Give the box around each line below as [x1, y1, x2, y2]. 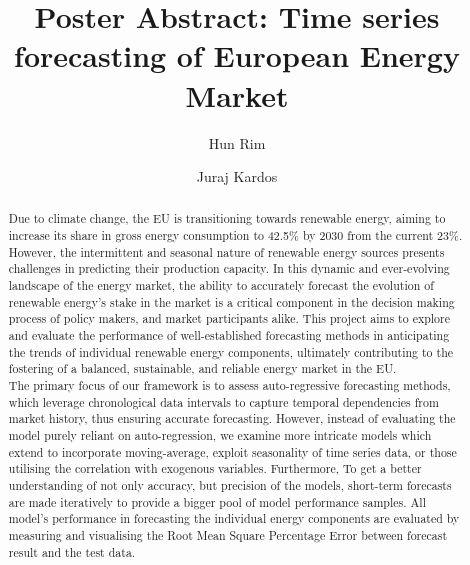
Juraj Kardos [196, 166, 278, 187]
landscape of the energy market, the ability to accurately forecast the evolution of [8, 277, 434, 294]
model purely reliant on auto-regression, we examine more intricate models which [8, 427, 432, 444]
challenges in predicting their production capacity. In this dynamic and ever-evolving [8, 260, 450, 277]
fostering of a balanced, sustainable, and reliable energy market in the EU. [8, 360, 397, 377]
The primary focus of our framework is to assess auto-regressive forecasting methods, [8, 377, 451, 394]
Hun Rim [208, 132, 266, 153]
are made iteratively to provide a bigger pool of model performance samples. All [8, 493, 426, 510]
